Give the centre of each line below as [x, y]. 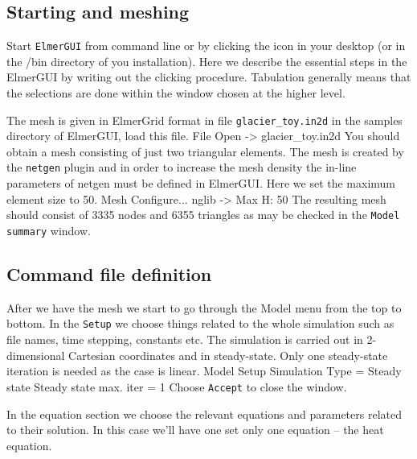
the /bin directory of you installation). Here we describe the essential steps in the [207, 61]
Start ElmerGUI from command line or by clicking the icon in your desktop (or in [206, 45]
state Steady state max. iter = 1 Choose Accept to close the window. [177, 386]
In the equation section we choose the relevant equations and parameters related [204, 414]
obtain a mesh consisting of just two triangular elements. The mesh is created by [205, 151]
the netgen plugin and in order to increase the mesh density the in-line [182, 167]
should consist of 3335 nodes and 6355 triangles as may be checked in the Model [203, 215]
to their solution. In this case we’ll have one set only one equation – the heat [195, 430]
